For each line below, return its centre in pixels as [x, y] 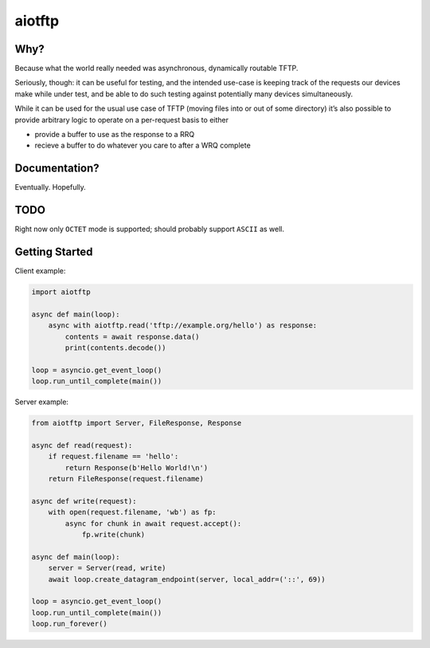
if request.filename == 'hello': [113, 457]
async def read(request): [82, 445]
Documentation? [57, 169]
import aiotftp [61, 292]
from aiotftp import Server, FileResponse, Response [137, 423]
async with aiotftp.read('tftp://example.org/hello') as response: [183, 326]
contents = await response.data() [132, 336]
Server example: [42, 402]
